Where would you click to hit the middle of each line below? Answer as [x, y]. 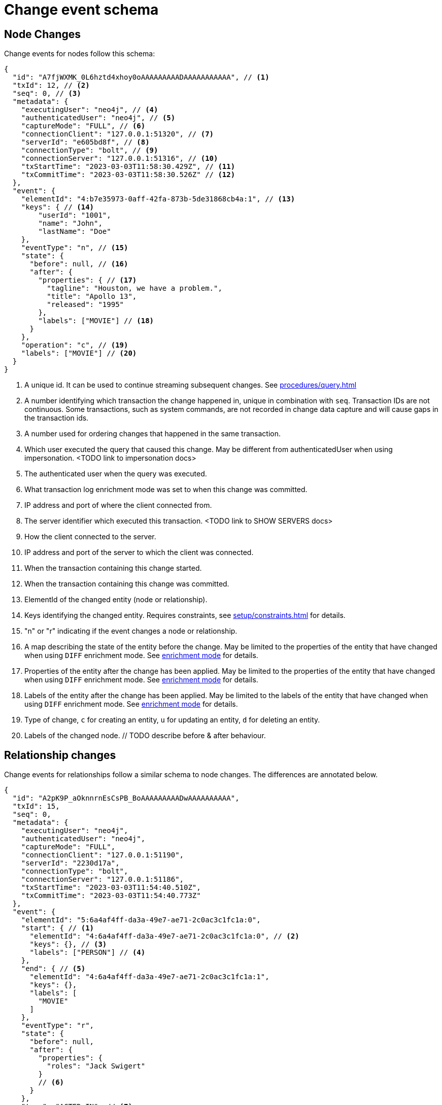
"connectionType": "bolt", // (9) [90, 150]
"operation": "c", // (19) [75, 345]
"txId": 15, [36, 806]
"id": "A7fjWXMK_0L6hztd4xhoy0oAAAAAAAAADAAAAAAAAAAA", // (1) [141, 77]
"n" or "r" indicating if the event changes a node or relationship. [131, 631]
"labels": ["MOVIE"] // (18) [96, 321]
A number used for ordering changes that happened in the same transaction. [153, 434]
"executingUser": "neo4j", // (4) [90, 110]
